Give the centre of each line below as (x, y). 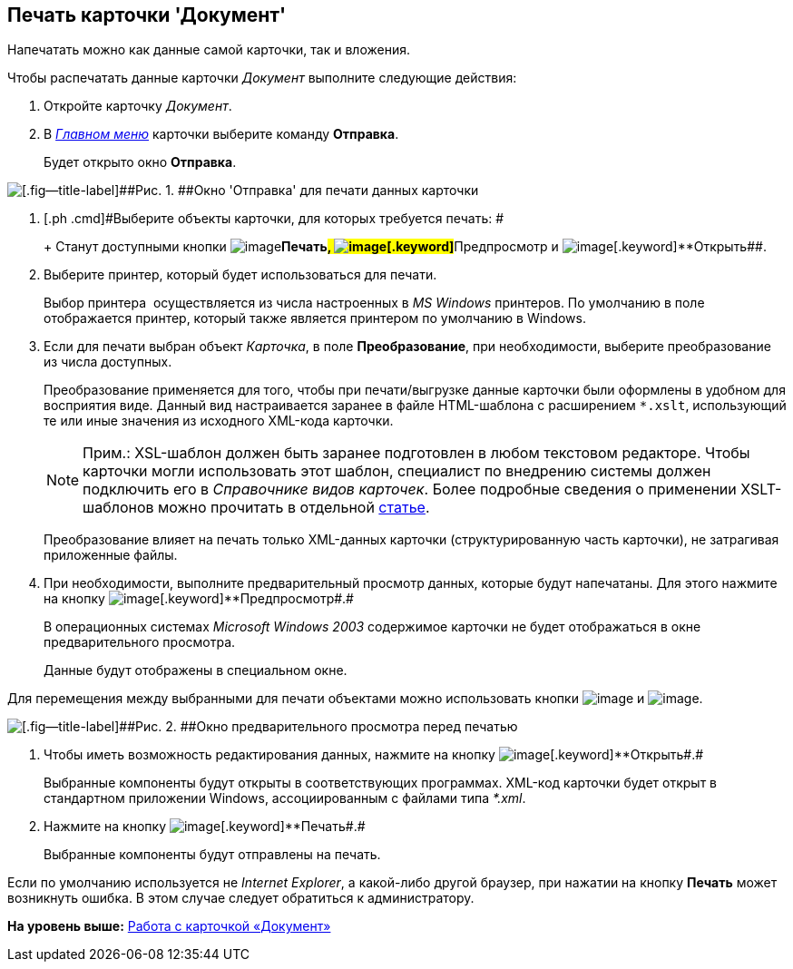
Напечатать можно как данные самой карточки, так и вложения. (209, 50)
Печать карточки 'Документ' (147, 15)
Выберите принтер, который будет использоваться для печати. (240, 275)
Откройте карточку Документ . (138, 106)
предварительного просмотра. (140, 642)
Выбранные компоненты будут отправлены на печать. (212, 855)
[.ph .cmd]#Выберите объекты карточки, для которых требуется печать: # (274, 219)
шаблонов (118, 508)
